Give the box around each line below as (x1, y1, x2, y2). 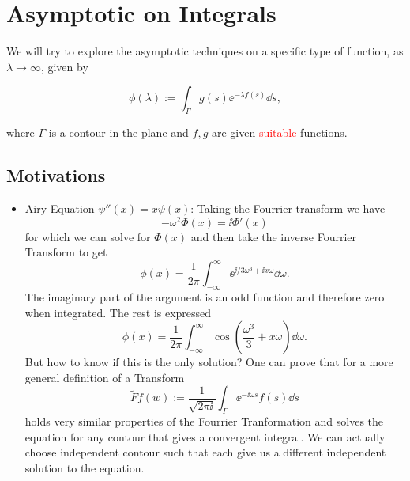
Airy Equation (24, 199, 95, 216)
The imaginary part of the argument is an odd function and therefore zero (24, 289, 385, 305)
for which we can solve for (24, 228, 151, 244)
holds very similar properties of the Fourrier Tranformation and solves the (24, 413, 384, 430)
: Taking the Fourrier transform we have (190, 199, 386, 216)
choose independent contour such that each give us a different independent (24, 444, 386, 460)
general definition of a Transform (24, 369, 185, 385)
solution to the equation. (24, 460, 145, 476)
